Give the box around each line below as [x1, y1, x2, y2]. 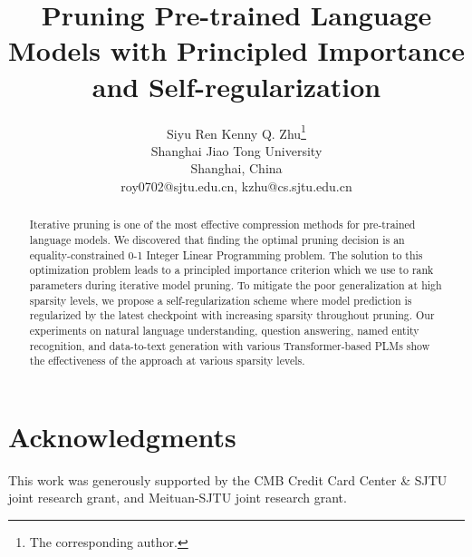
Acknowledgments [8, 417, 236, 454]
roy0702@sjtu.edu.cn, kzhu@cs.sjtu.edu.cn [120, 176, 352, 195]
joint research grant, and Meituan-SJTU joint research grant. [8, 488, 347, 507]
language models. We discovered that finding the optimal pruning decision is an [29, 231, 405, 247]
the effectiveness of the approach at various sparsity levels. [29, 353, 305, 368]
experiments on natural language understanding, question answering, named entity [29, 322, 419, 337]
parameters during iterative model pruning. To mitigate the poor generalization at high [29, 277, 442, 292]
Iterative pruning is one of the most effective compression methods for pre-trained [29, 217, 416, 232]
